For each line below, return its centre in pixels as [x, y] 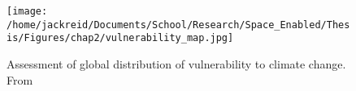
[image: [27, 11]
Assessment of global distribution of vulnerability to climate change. [176, 63]
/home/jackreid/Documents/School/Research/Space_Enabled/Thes [178, 25]
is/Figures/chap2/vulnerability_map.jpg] [120, 38]
